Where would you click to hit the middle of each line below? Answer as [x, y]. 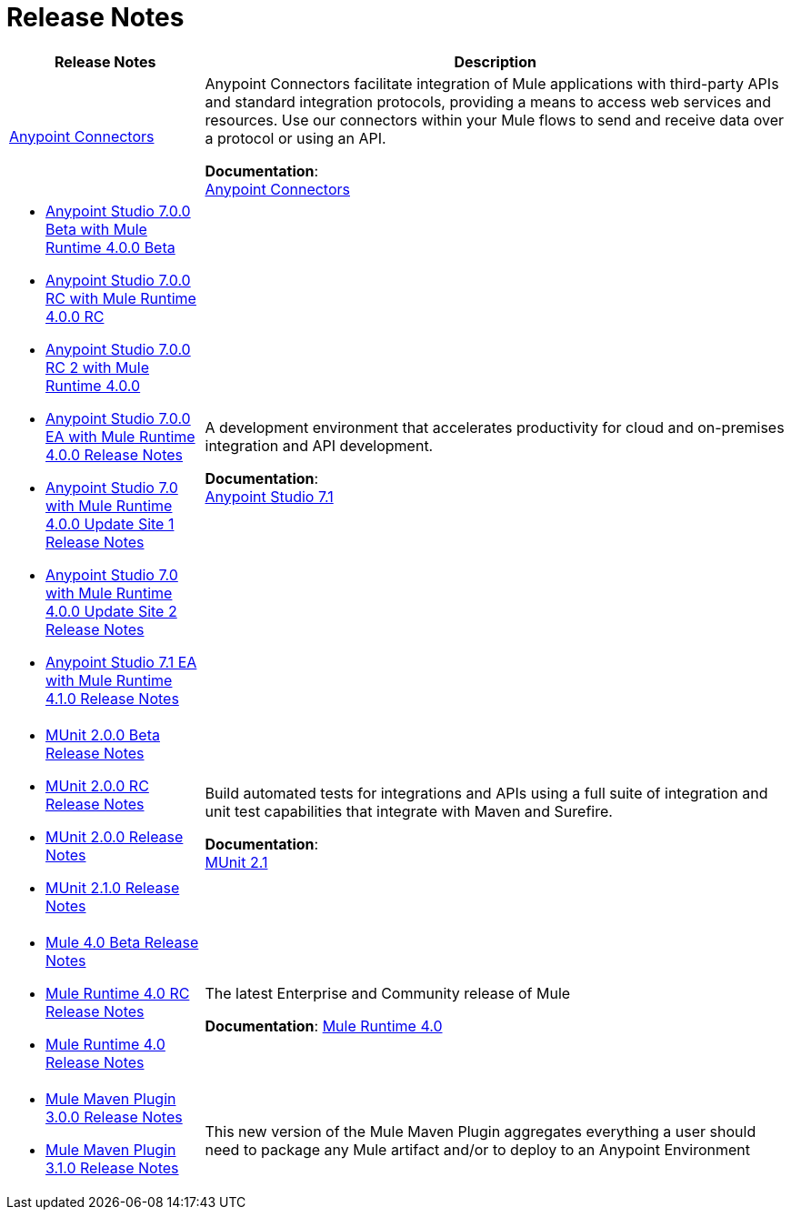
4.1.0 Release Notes [112, 698]
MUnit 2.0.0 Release [115, 836]
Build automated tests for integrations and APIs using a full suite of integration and [486, 793]
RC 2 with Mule [98, 367]
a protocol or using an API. [295, 138]
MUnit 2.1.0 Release [113, 887]
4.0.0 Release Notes [114, 454]
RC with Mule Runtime [121, 298]
